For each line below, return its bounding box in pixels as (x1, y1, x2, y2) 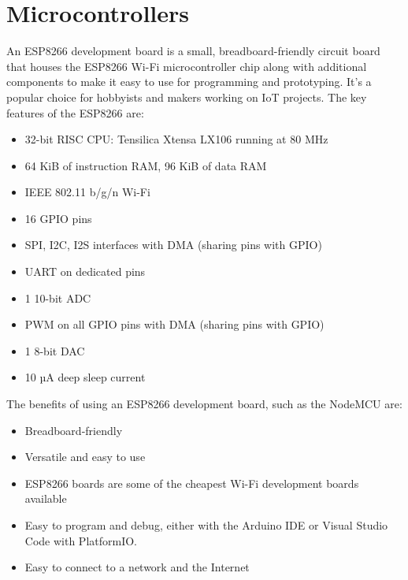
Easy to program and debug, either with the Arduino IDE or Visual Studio (24, 517, 388, 533)
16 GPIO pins (24, 210, 92, 226)
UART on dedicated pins (24, 263, 146, 280)
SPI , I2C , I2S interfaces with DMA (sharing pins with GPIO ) (24, 236, 322, 253)
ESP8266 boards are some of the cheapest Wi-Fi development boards (24, 474, 359, 491)
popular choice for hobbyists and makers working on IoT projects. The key (6, 88, 367, 105)
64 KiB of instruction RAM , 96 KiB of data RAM (24, 157, 267, 173)
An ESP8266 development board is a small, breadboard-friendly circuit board (6, 43, 380, 59)
